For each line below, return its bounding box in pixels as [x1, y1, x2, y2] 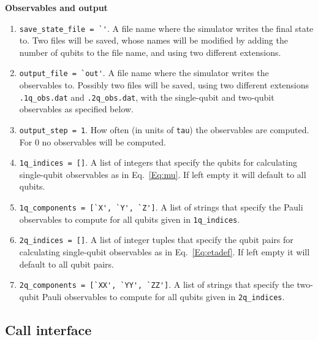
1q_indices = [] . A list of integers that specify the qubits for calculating [19, 156, 297, 169]
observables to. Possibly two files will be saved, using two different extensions [19, 79, 309, 91]
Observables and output [5, 1, 108, 14]
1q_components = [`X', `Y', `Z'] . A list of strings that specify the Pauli [19, 201, 303, 214]
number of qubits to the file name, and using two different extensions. [19, 45, 281, 58]
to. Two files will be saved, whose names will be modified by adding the [19, 34, 288, 47]
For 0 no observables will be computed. [19, 135, 166, 148]
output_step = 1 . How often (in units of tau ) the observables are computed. [19, 123, 309, 136]
